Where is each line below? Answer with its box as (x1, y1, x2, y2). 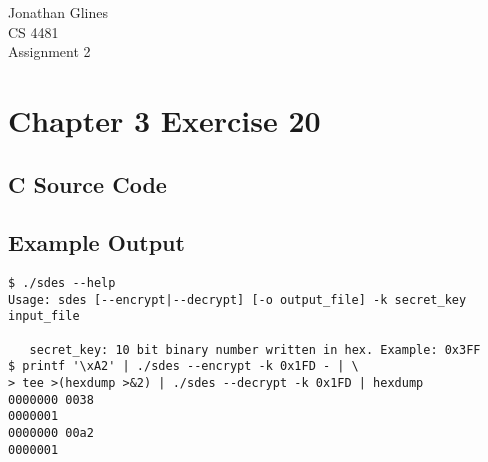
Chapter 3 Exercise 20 (8, 99, 321, 140)
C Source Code (8, 168, 167, 199)
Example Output (8, 227, 185, 258)
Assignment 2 (8, 41, 91, 62)
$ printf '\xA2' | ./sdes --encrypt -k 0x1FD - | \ (8, 359, 359, 374)
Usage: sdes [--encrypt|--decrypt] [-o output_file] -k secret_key (8, 292, 467, 307)
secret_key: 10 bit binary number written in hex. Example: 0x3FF (29, 342, 481, 357)
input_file (8, 309, 80, 324)
